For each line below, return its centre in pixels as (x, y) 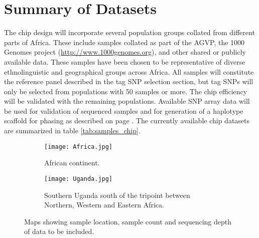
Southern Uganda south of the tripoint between (117, 195)
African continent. (72, 163)
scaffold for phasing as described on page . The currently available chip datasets (127, 121)
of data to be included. (59, 231)
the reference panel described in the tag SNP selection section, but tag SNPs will (129, 81)
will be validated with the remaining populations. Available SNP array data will (127, 101)
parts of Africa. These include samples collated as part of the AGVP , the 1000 (124, 42)
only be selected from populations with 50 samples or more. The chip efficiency (126, 91)
